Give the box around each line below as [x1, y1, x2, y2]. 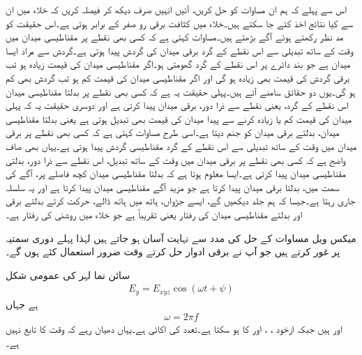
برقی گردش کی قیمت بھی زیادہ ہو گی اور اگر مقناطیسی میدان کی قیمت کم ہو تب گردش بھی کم [6, 70, 349, 84]
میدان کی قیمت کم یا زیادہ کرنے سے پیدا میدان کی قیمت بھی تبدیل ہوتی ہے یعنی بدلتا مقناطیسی [6, 111, 352, 126]
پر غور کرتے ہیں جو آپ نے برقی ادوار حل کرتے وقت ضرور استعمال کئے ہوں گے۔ [6, 244, 340, 259]
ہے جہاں [6, 296, 38, 311]
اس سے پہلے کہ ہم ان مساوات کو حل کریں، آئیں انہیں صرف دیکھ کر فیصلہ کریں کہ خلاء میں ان [6, 2, 347, 16]
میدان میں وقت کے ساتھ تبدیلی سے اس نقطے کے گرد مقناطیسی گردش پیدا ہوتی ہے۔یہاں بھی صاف [6, 138, 357, 153]
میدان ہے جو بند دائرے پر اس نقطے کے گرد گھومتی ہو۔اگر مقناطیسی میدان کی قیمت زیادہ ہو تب [6, 56, 351, 71]
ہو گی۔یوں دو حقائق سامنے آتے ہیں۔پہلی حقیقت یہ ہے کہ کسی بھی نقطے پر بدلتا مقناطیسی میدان [6, 84, 356, 98]
